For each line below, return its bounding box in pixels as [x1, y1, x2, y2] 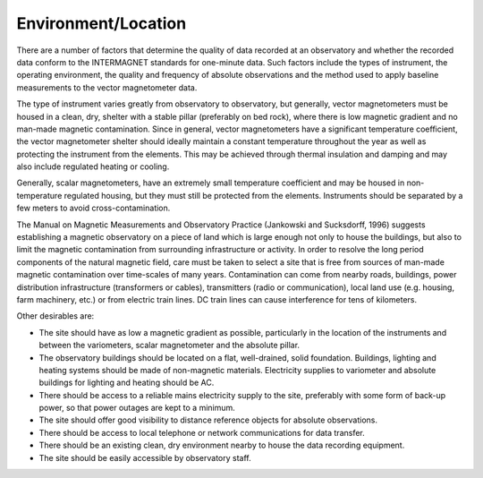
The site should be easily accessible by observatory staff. [38, 452, 251, 463]
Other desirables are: [16, 311, 95, 321]
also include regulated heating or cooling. [16, 161, 170, 172]
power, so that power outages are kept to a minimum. [38, 403, 236, 414]
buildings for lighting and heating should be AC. [38, 377, 215, 388]
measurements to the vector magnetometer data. [16, 81, 198, 93]
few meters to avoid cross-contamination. [16, 202, 171, 214]
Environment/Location [16, 13, 187, 33]
